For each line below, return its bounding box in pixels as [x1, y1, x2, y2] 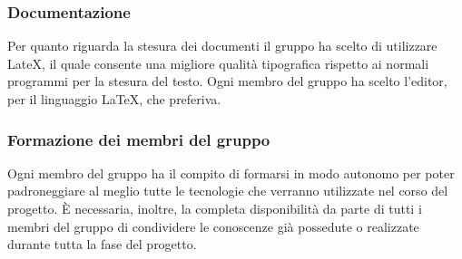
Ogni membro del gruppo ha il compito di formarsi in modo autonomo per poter [7, 163, 455, 182]
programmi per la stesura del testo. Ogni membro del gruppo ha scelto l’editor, [7, 72, 447, 91]
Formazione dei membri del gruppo [7, 128, 270, 150]
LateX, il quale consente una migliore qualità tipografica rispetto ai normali [7, 53, 429, 72]
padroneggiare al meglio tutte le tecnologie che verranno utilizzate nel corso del [7, 181, 448, 200]
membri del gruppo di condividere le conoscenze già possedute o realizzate [7, 216, 419, 235]
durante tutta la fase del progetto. [7, 235, 197, 254]
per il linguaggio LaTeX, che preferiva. [7, 90, 221, 108]
